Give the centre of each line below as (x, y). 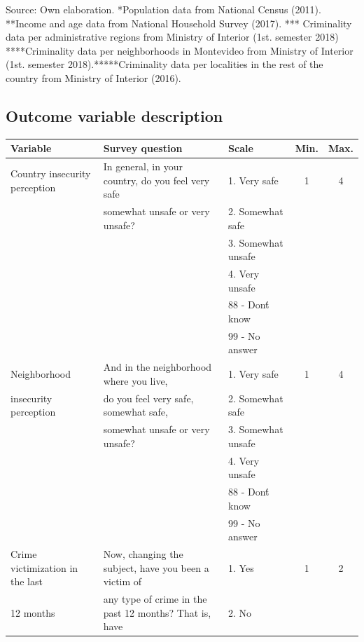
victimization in (44, 567)
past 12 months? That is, (157, 612)
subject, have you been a (156, 567)
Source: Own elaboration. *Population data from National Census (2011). (163, 9)
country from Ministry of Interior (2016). (93, 77)
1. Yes (241, 567)
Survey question (143, 148)
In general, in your (143, 166)
